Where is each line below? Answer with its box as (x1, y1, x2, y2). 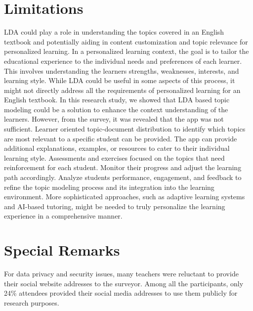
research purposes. (4, 297, 59, 308)
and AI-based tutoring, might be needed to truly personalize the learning (4, 201, 225, 211)
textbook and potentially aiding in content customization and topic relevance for (4, 36, 248, 46)
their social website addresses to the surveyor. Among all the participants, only (4, 278, 244, 288)
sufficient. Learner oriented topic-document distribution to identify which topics (4, 124, 246, 134)
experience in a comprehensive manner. (4, 211, 123, 221)
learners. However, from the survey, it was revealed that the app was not (4, 114, 224, 124)
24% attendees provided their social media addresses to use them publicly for (4, 288, 238, 298)
